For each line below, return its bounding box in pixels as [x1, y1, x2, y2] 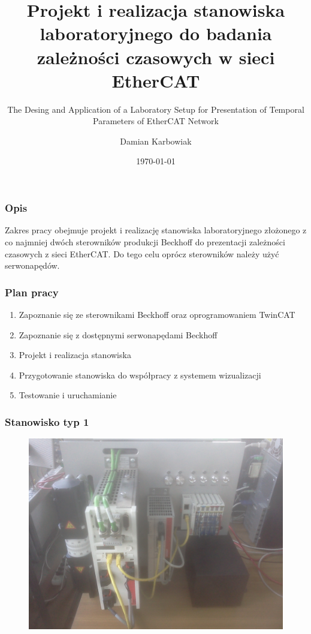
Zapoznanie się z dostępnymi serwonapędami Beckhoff [19, 328, 218, 341]
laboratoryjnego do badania [40, 21, 272, 46]
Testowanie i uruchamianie [19, 389, 117, 401]
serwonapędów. [5, 259, 60, 272]
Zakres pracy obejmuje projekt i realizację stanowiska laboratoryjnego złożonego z [5, 224, 307, 236]
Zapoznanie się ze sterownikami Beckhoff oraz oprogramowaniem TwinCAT [19, 308, 295, 320]
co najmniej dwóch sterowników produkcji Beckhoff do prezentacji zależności [5, 235, 285, 248]
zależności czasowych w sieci [37, 44, 275, 69]
